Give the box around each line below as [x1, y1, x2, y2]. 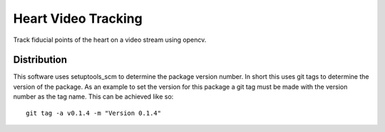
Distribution [13, 54, 68, 66]
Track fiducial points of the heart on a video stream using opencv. [13, 35, 207, 44]
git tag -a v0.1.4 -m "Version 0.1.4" [26, 109, 162, 117]
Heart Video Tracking [13, 11, 143, 26]
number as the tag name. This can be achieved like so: [13, 92, 174, 101]
